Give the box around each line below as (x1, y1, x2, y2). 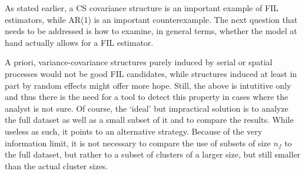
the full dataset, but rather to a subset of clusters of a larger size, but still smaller (5, 148, 301, 160)
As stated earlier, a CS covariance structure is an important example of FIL (5, 2, 279, 14)
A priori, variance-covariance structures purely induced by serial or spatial (5, 56, 273, 68)
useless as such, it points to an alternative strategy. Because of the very (5, 125, 263, 137)
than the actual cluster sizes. (5, 159, 108, 172)
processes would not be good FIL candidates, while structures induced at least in (5, 67, 297, 79)
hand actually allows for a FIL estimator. (5, 36, 154, 48)
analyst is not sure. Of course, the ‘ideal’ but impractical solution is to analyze (5, 102, 289, 114)
